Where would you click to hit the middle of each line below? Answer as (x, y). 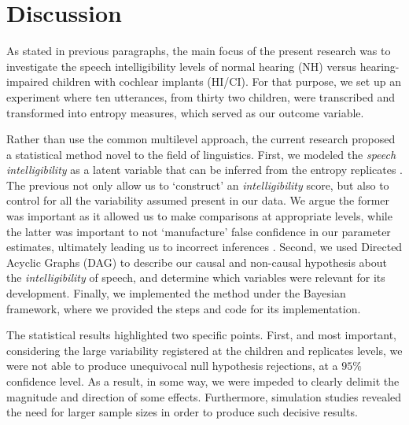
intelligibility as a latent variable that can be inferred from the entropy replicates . (204, 170)
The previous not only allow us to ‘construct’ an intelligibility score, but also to (198, 185)
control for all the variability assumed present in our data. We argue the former (198, 200)
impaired (28, 81)
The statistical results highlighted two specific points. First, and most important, (201, 335)
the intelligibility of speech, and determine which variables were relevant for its (196, 277)
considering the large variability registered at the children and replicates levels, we (204, 350)
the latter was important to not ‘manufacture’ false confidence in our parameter (199, 231)
